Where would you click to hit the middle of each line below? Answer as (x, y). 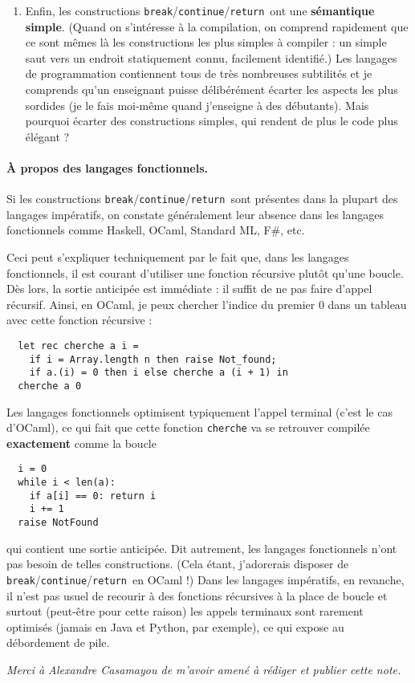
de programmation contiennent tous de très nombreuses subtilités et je (199, 73)
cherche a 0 (50, 386)
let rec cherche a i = (78, 346)
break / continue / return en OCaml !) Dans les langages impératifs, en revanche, (205, 579)
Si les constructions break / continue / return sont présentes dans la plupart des (202, 199)
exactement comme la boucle (81, 443)
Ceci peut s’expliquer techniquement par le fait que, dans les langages (178, 257)
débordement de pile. (58, 642)
